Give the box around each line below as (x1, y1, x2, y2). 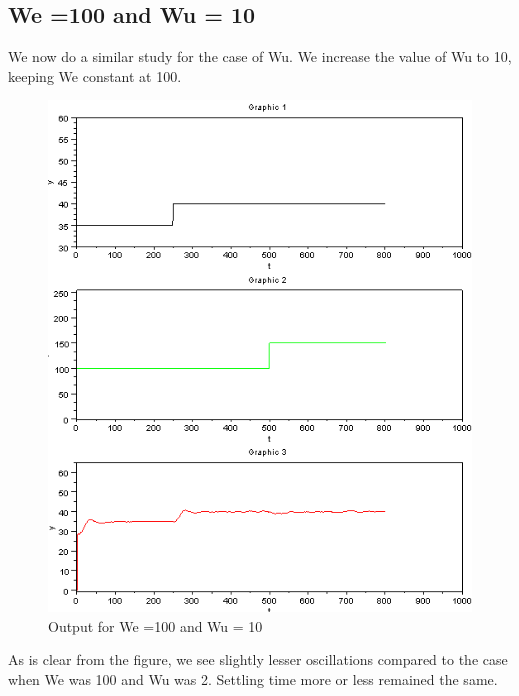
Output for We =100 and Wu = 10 (48, 615, 263, 636)
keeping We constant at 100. (8, 65, 182, 86)
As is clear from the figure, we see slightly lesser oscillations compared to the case (8, 649, 508, 670)
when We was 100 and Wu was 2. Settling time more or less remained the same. (8, 668, 498, 689)
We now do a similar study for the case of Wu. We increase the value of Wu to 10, (8, 46, 512, 67)
